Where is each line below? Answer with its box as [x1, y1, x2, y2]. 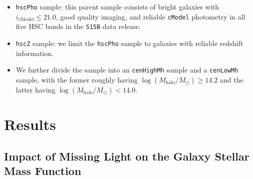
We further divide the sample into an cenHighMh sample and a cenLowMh [16, 64, 238, 75]
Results [4, 114, 56, 134]
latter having [16, 84, 56, 94]
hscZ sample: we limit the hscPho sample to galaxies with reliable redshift [16, 37, 243, 48]
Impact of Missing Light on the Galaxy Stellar [4, 148, 249, 163]
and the [220, 74, 243, 84]
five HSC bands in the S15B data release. [16, 21, 141, 31]
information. [16, 47, 54, 58]
